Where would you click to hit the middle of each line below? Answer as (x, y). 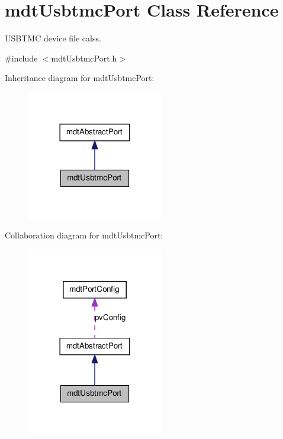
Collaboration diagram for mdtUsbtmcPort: (84, 235)
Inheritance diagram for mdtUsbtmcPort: (80, 78)
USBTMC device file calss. (53, 38)
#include (21, 58)
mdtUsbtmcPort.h (84, 58)
